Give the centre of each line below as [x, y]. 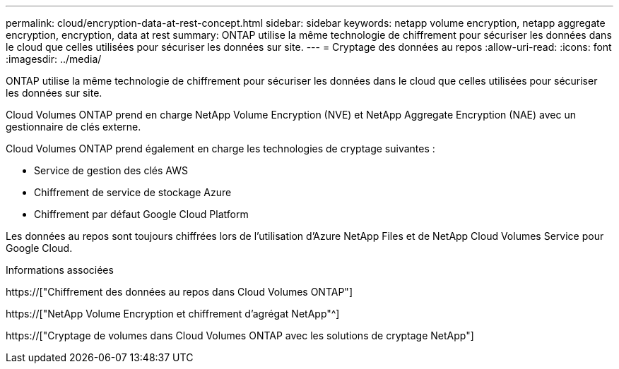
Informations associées [60, 270]
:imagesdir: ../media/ [54, 59]
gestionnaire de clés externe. [73, 127]
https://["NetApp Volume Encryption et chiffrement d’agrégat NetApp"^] [173, 314]
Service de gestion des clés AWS [111, 170]
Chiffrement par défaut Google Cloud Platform [141, 214]
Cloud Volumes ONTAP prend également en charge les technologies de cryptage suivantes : [220, 149]
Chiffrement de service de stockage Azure [133, 192]
